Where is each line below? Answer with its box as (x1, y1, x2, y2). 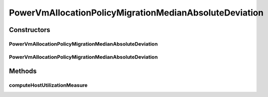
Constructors (9, 26, 50, 34)
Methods (9, 67, 37, 75)
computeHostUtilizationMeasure (9, 82, 88, 89)
